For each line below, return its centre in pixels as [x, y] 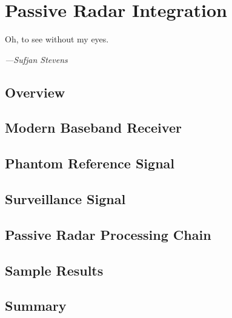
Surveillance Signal [65, 199]
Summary [36, 306]
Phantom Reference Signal [90, 163]
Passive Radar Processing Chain [108, 234]
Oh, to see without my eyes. [57, 39]
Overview [35, 92]
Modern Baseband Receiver [93, 128]
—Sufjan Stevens [36, 59]
